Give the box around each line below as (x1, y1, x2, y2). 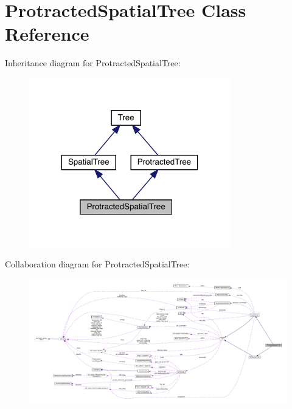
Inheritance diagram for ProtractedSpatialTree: (5, 57, 181, 69)
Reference (5, 21, 89, 46)
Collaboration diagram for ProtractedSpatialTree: (5, 258, 190, 270)
